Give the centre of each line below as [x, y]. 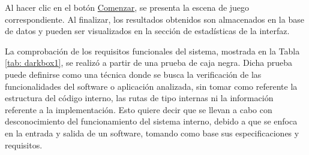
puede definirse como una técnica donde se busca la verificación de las [133, 74]
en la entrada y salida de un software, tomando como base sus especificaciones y [152, 133]
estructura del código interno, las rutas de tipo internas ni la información [139, 98]
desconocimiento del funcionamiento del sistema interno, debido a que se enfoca [151, 121]
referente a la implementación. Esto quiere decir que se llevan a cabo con [139, 109]
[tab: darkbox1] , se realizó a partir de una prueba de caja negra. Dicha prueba [148, 63]
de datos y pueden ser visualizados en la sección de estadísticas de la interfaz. [147, 31]
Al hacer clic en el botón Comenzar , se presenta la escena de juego [127, 7]
